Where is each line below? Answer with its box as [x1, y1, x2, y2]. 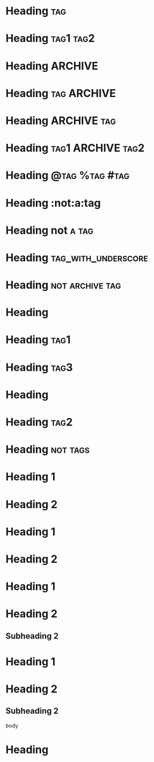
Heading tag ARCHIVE [5, 86, 116, 100]
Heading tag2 [5, 415, 73, 429]
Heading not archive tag [5, 279, 121, 292]
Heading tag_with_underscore [5, 250, 149, 264]
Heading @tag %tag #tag [5, 169, 130, 182]
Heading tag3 [5, 361, 73, 374]
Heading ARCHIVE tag [5, 114, 116, 127]
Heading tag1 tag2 [5, 32, 95, 46]
